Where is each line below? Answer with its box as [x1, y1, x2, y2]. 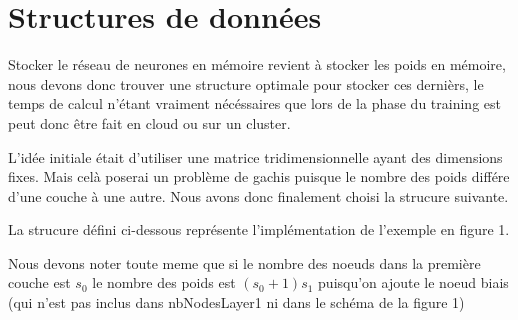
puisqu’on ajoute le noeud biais [318, 272, 509, 293]
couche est [8, 272, 71, 293]
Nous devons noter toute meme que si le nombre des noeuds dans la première [8, 252, 481, 273]
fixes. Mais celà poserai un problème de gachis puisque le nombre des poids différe [8, 166, 510, 187]
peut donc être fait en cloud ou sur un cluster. [8, 112, 291, 133]
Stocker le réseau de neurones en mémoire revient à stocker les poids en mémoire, [8, 54, 506, 75]
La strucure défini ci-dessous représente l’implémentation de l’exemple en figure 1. [8, 219, 510, 240]
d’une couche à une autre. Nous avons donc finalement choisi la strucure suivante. [8, 185, 509, 206]
